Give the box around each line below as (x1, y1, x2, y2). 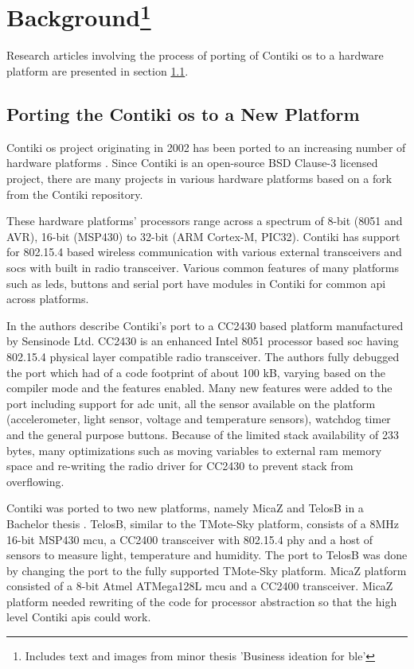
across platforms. (6, 290, 89, 307)
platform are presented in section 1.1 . (6, 63, 189, 80)
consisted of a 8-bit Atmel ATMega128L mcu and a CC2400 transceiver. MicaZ (6, 578, 393, 594)
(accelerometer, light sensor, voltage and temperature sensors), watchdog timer (6, 410, 391, 427)
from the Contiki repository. (6, 185, 143, 202)
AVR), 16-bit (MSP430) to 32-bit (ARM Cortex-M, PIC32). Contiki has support (6, 228, 400, 244)
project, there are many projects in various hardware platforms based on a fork (6, 170, 393, 187)
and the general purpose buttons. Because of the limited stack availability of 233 (6, 426, 399, 442)
